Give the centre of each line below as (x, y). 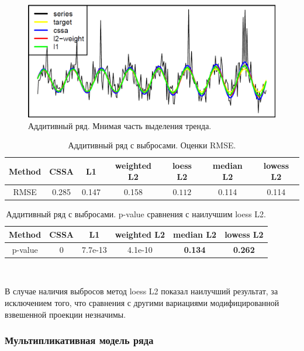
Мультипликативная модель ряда (79, 340)
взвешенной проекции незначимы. (65, 314)
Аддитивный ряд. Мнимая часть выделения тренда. (120, 125)
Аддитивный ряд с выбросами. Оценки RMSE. (152, 145)
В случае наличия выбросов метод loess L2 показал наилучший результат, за (141, 291)
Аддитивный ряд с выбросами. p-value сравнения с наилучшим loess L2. (136, 214)
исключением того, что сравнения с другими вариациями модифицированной (142, 302)
